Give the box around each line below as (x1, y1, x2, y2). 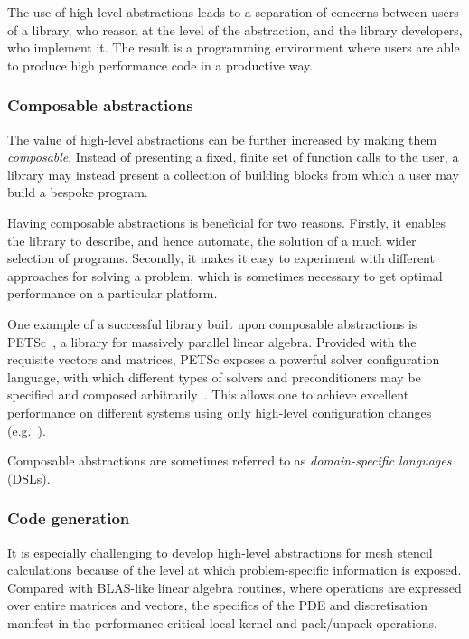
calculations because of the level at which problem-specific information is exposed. (7, 560, 462, 579)
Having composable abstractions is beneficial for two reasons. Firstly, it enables (7, 212, 446, 231)
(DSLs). (7, 468, 51, 487)
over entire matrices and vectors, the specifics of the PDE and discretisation (7, 596, 428, 615)
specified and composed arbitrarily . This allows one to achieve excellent (7, 385, 409, 404)
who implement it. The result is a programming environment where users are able (7, 38, 460, 57)
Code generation (7, 507, 130, 530)
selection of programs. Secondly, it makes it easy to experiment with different (7, 249, 435, 268)
